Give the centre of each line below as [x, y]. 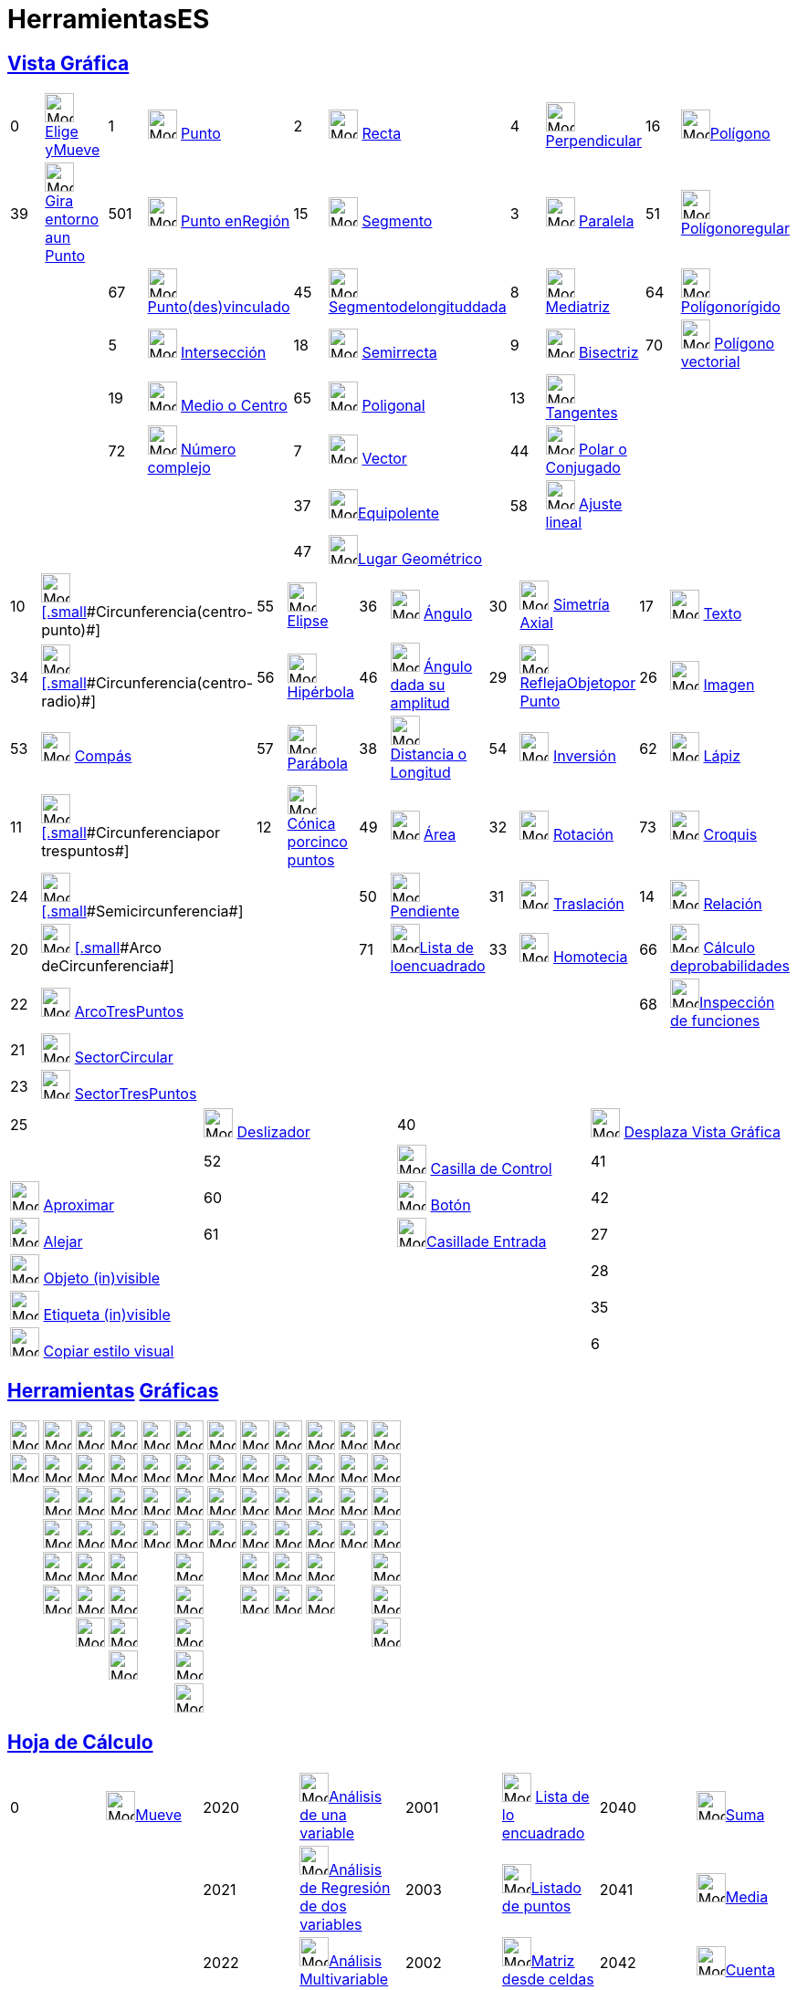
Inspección [737, 1003]
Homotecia [590, 957]
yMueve [73, 150]
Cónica [311, 824]
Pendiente [425, 911]
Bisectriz [609, 353]
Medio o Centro [234, 406]
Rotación [583, 835]
